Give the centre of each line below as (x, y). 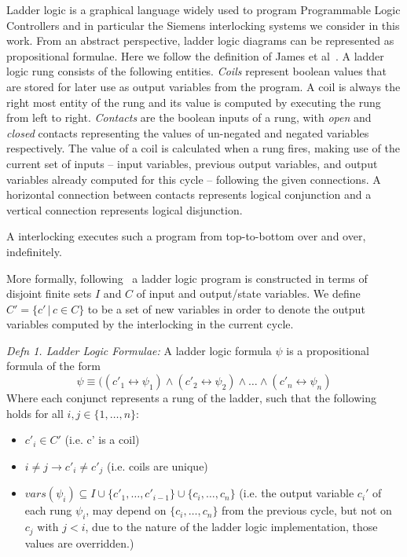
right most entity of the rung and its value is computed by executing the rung (194, 102)
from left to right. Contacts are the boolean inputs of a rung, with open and (189, 117)
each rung (48, 510)
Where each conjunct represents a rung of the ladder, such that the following (191, 398)
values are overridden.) (79, 542)
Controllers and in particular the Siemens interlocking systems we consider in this (203, 25)
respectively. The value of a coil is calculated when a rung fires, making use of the (203, 148)
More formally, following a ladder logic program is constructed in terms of (187, 278)
